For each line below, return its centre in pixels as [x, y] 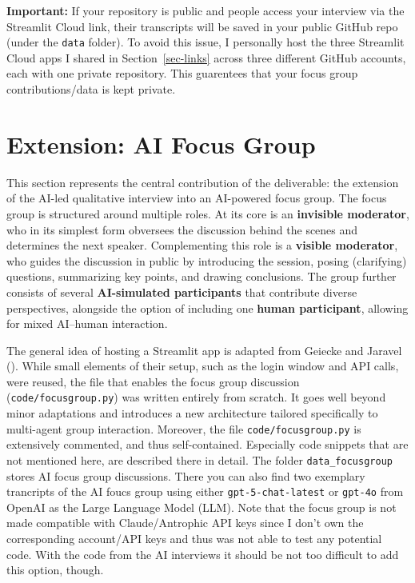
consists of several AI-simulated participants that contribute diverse [182, 291]
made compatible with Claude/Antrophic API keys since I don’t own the [185, 523]
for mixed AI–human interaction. [87, 323]
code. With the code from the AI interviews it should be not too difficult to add [203, 554]
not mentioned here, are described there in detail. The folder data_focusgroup [200, 459]
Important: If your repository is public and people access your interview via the [206, 10]
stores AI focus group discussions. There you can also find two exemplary [186, 475]
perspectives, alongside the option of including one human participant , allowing [207, 307]
